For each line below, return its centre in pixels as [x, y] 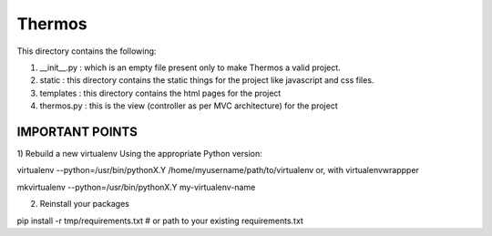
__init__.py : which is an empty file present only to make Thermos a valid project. [190, 67]
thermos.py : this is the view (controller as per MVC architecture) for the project [189, 106]
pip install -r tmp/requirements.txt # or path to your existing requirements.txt [160, 221]
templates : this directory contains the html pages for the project [160, 93]
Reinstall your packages [84, 204]
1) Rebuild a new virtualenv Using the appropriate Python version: [140, 154]
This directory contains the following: [87, 51]
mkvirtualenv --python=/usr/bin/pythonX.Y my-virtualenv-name [136, 187]
